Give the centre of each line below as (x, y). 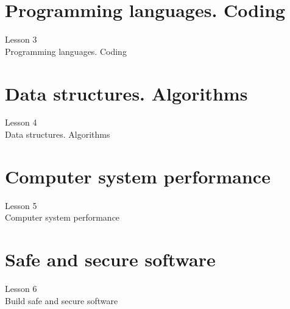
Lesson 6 (21, 289)
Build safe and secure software (62, 300)
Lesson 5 (21, 205)
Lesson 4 (21, 122)
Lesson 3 (21, 39)
